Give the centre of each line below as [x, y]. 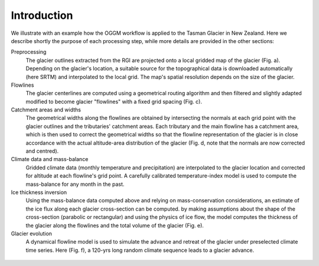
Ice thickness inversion [39, 192]
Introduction [42, 15]
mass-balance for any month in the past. [75, 184]
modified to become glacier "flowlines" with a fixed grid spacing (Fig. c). [114, 101]
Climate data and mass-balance [50, 159]
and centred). [42, 151]
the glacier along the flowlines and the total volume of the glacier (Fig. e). [115, 225]
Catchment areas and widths [46, 110]
